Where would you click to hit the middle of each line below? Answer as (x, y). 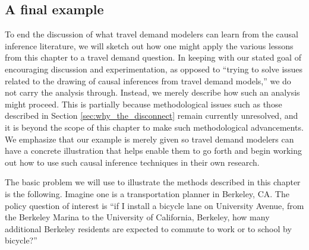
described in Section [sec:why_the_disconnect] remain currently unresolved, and (152, 115)
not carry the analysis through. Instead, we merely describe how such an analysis (152, 92)
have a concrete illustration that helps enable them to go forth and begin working (154, 151)
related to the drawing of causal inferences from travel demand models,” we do (148, 80)
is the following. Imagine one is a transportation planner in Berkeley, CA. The (147, 193)
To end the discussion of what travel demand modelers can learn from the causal (152, 34)
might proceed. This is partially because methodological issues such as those (144, 104)
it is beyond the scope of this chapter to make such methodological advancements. (154, 127)
